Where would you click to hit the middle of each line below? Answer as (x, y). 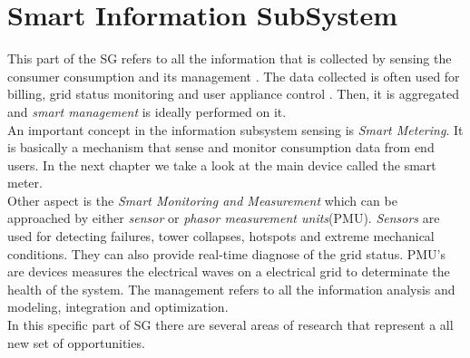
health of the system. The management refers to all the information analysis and (231, 289)
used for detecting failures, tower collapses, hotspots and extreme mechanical (221, 236)
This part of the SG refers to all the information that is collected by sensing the (230, 58)
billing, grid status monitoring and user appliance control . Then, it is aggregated (233, 94)
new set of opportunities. (76, 342)
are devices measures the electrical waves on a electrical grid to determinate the (229, 271)
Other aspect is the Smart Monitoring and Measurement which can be (202, 200)
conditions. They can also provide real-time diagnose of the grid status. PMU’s (226, 253)
